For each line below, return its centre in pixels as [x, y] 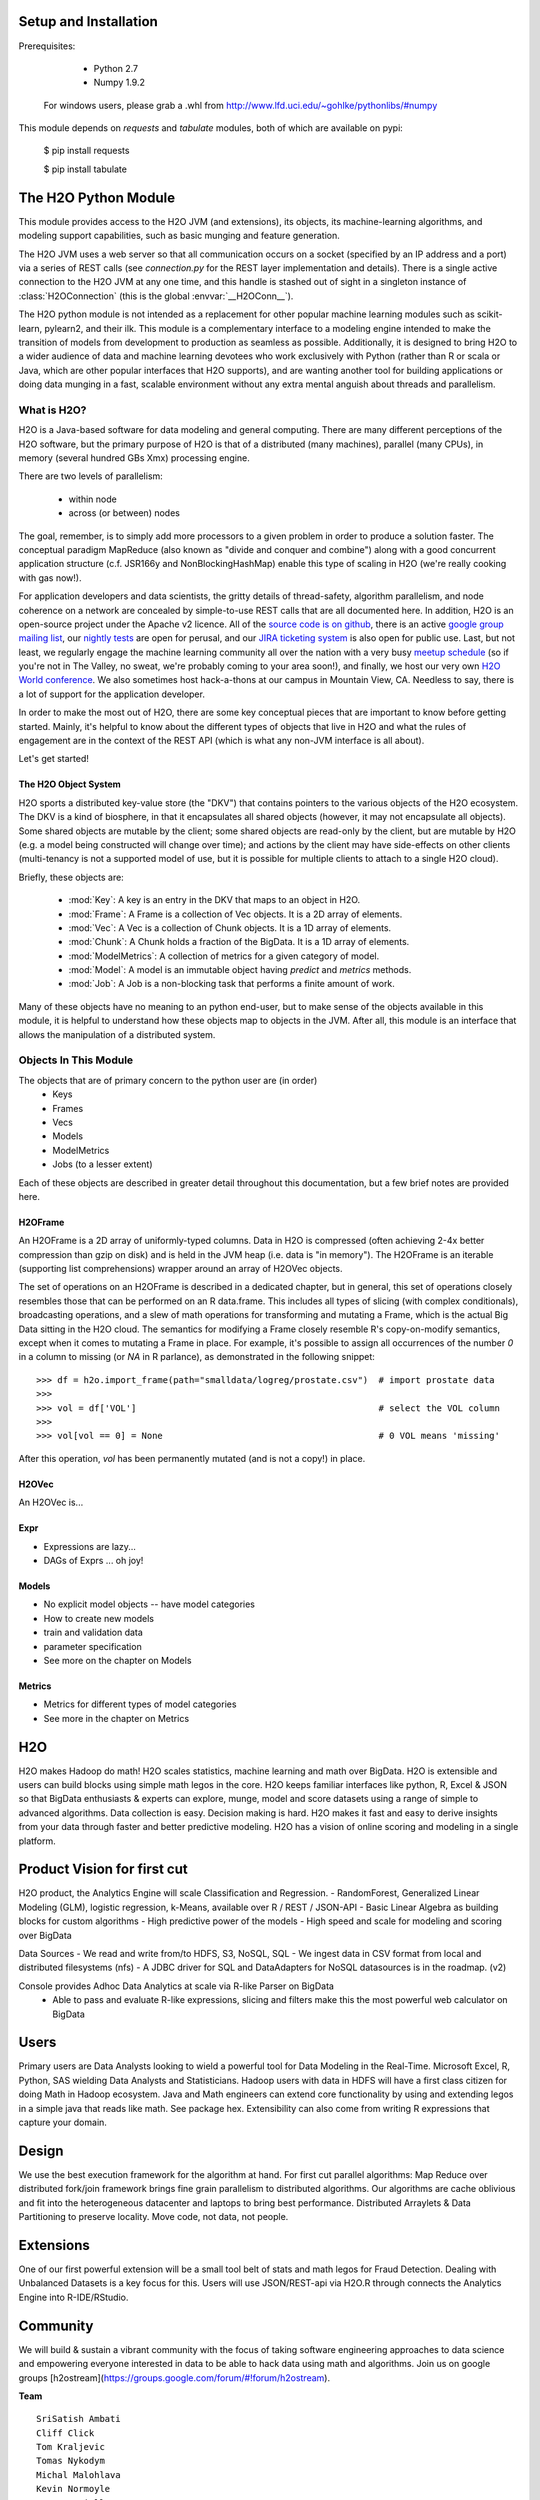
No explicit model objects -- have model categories [149, 1604]
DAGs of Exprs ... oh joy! [93, 1560]
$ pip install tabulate [85, 169]
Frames [68, 1108]
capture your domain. [62, 2122]
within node [92, 499]
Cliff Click [65, 2433]
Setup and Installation [88, 21]
